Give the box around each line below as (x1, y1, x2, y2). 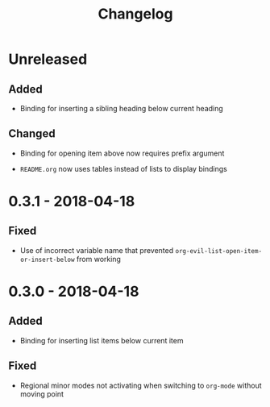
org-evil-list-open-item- (175, 247, 263, 255)
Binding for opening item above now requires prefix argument (19, 148, 225, 158)
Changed (8, 127, 56, 141)
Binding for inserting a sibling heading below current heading (19, 104, 223, 113)
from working (76, 254, 121, 264)
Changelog (98, 5, 173, 23)
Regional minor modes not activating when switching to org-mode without (19, 380, 262, 390)
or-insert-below (19, 255, 75, 264)
